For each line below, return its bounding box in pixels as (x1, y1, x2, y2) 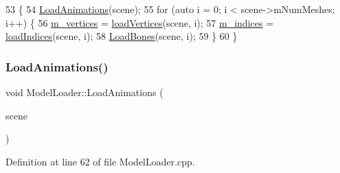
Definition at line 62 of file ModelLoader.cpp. (5, 154, 195, 168)
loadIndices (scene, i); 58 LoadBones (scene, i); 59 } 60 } (5, 29, 238, 43)
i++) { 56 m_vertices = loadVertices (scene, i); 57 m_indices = (5, 15, 274, 30)
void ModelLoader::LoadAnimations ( (5, 85, 163, 99)
